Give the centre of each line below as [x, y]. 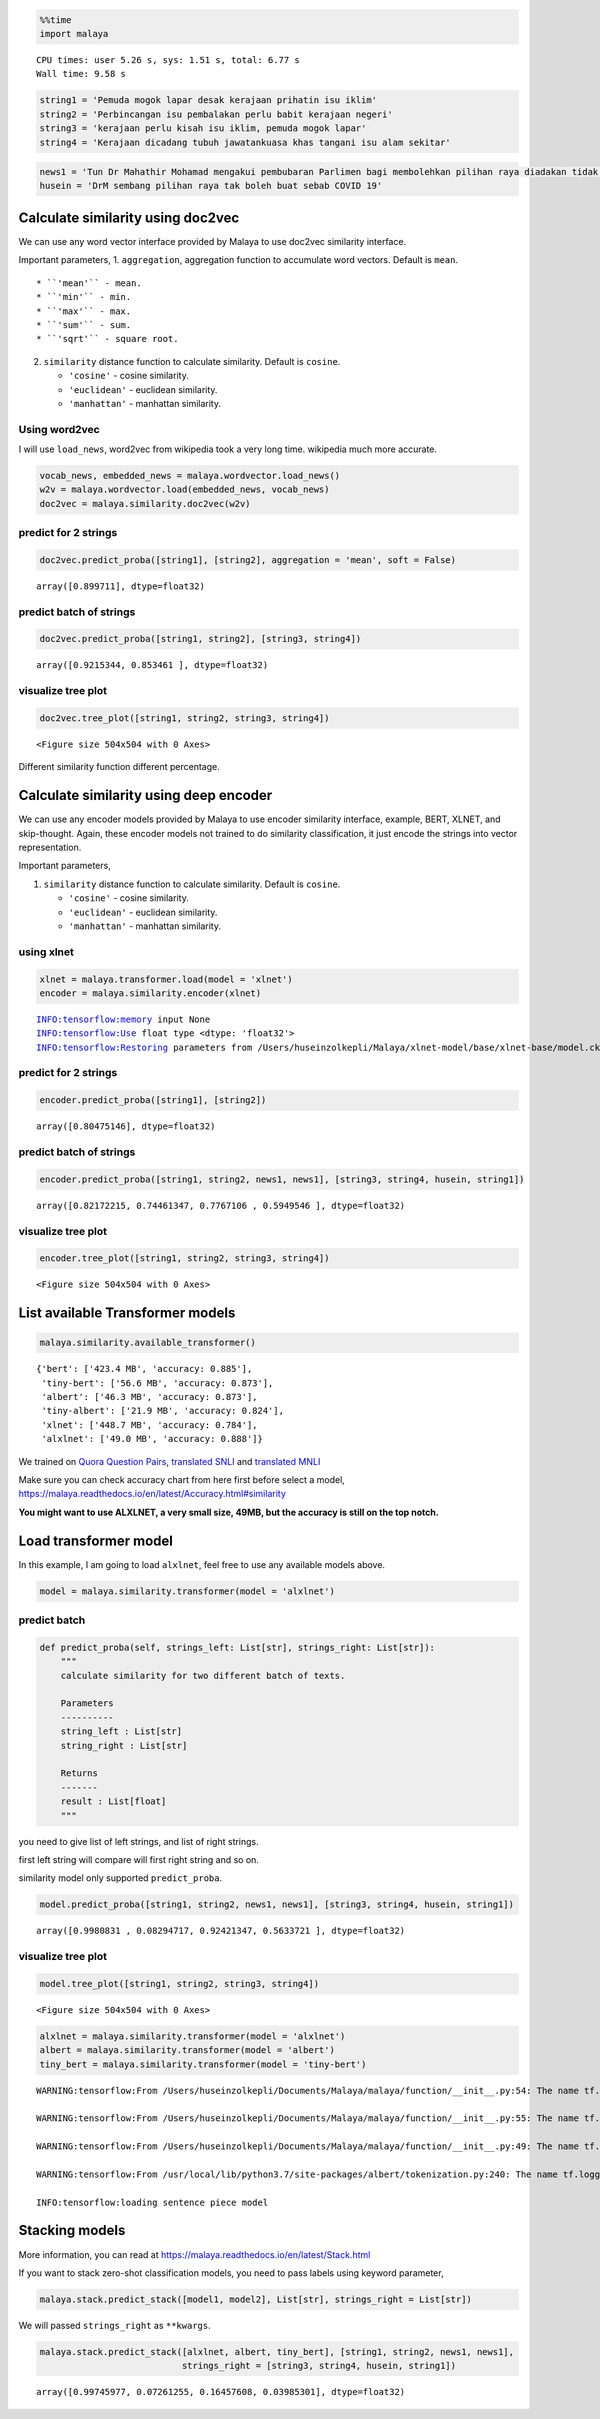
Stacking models [72, 2230]
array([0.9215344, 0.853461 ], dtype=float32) [152, 665]
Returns [79, 1773]
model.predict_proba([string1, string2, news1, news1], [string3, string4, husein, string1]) [277, 1904]
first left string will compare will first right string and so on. [139, 1859]
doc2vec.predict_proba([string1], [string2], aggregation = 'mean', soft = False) [248, 559]
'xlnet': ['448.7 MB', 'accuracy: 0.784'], [150, 1424]
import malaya [74, 33]
